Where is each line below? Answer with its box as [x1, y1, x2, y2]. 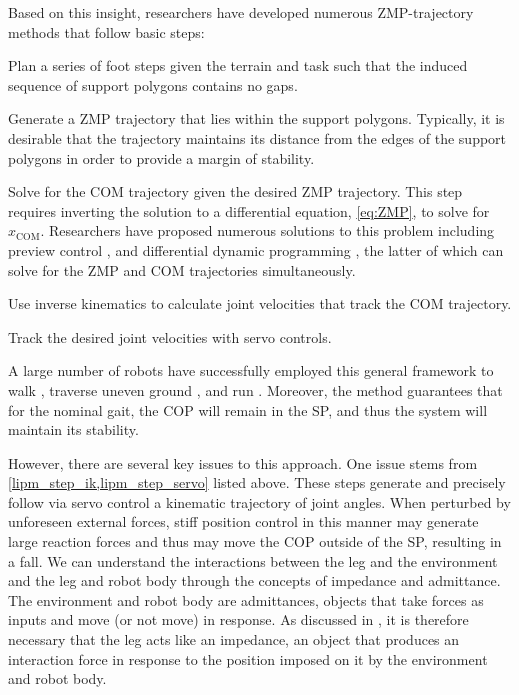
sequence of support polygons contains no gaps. [8, 74, 298, 95]
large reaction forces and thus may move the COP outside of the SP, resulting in [8, 531, 502, 552]
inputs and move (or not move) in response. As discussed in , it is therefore [8, 609, 469, 630]
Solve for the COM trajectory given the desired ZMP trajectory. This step [8, 181, 463, 202]
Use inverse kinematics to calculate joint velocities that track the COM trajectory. [8, 293, 512, 314]
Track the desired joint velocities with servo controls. [8, 326, 332, 347]
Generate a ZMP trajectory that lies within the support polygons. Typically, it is [8, 108, 505, 129]
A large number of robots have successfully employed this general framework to [8, 360, 494, 381]
